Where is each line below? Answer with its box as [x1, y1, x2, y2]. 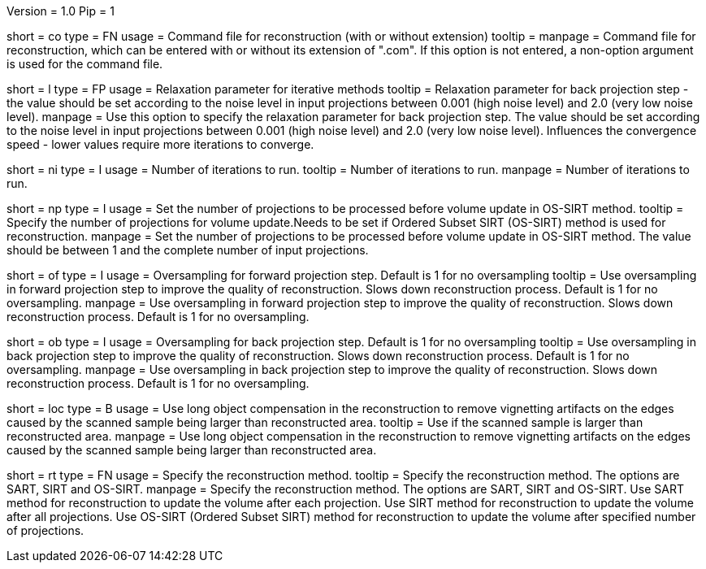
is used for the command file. [6, 57, 163, 71]
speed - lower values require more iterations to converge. [6, 137, 314, 151]
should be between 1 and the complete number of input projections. [6, 243, 369, 257]
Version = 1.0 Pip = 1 [6, 4, 115, 18]
